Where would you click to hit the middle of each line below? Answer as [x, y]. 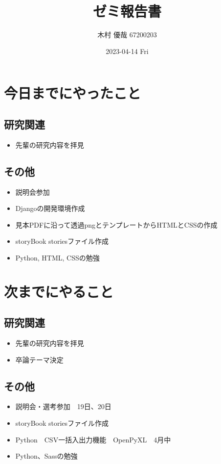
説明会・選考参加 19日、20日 [63, 406]
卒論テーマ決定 [39, 359]
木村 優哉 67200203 [127, 35]
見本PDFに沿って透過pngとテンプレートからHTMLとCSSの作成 [116, 224]
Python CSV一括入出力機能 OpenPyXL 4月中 [93, 439]
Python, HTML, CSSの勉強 [57, 257]
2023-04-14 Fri [127, 51]
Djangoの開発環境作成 [50, 208]
